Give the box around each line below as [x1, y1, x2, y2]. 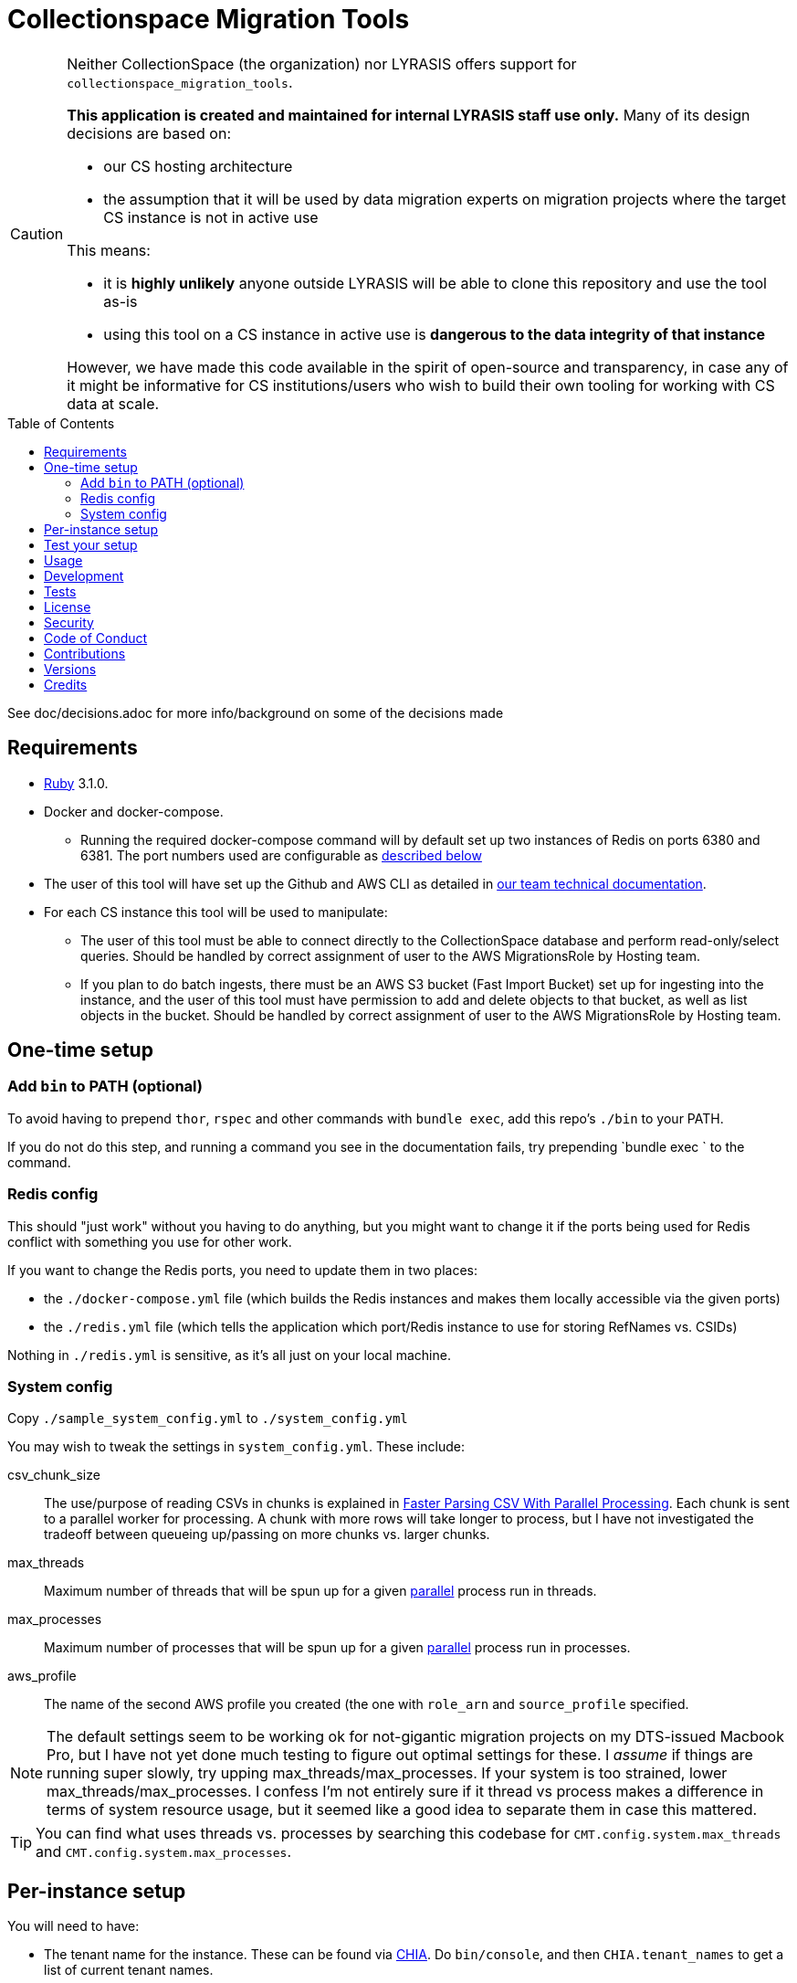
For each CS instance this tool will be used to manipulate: [44, 903, 388, 920]
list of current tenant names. [44, 1962, 214, 1978]
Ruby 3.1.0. [44, 775, 109, 791]
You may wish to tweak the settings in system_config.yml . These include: [7, 1439, 465, 1455]
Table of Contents [7, 415, 115, 431]
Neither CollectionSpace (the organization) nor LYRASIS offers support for [67, 54, 577, 73]
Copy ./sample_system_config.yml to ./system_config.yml [7, 1410, 408, 1427]
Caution [10, 224, 64, 243]
